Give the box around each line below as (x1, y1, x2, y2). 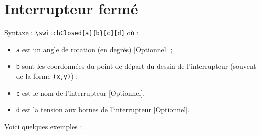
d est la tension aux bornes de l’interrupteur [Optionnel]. (16, 104, 190, 115)
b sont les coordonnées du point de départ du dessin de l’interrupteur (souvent (16, 61, 256, 71)
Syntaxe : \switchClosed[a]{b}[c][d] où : (4, 27, 139, 38)
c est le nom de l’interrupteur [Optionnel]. (16, 87, 145, 98)
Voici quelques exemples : (4, 121, 82, 132)
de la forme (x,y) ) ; (16, 71, 78, 81)
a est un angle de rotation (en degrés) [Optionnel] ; (16, 44, 173, 54)
